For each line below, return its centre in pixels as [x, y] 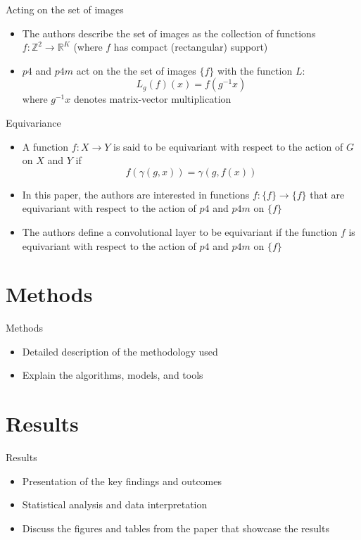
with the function [255, 70]
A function [45, 146]
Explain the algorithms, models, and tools [113, 375]
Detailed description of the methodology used [120, 351]
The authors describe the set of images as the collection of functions [169, 33]
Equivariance [33, 122]
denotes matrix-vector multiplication [152, 99]
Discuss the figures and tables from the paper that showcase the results [176, 528]
